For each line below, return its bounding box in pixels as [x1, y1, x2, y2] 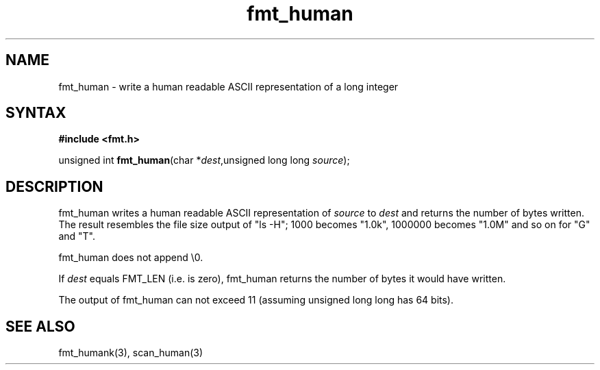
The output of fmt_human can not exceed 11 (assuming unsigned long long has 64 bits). [58, 294, 453, 306]
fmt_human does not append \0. [58, 251, 203, 264]
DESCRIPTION [5, 177, 103, 195]
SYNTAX [5, 104, 66, 122]
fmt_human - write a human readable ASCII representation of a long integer [58, 80, 399, 92]
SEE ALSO [5, 317, 75, 335]
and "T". [58, 230, 95, 243]
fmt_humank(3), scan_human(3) [58, 347, 203, 359]
